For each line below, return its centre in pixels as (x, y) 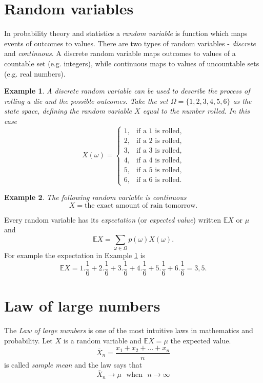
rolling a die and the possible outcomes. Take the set (86, 101)
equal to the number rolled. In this (196, 111)
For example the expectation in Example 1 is (75, 255)
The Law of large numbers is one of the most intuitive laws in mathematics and (129, 330)
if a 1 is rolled (158, 131)
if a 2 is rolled (158, 141)
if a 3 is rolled (158, 150)
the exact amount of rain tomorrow (140, 205)
